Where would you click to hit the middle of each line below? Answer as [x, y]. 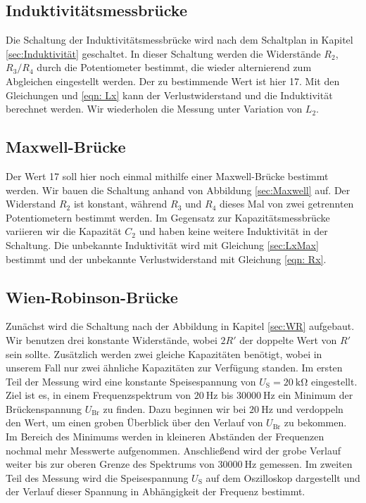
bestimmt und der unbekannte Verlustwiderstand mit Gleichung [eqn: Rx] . [166, 259]
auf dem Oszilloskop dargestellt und [283, 477]
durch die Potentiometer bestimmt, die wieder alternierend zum [174, 67]
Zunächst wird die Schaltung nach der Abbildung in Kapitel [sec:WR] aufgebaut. [180, 326]
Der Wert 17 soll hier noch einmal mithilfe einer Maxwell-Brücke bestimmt [167, 176]
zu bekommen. [315, 422]
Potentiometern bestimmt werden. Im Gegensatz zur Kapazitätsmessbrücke [168, 217]
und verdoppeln [310, 408]
